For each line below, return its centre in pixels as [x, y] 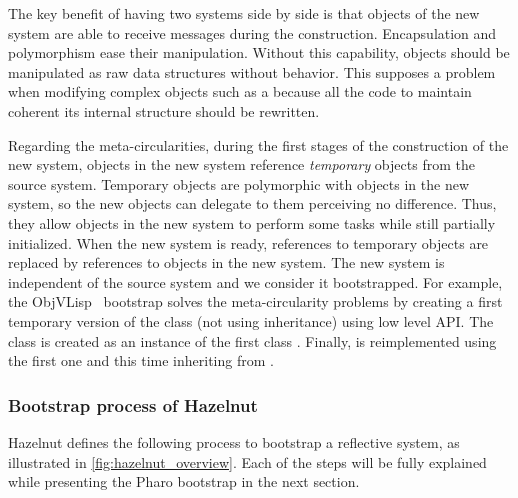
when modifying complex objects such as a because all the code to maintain [240, 91]
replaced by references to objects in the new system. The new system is [226, 262]
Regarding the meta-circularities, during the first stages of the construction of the [258, 144]
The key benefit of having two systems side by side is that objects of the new [244, 13]
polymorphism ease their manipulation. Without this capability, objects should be [259, 52]
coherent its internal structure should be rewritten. [164, 110]
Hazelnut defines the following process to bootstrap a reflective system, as [234, 441]
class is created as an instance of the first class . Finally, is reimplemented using [252, 340]
